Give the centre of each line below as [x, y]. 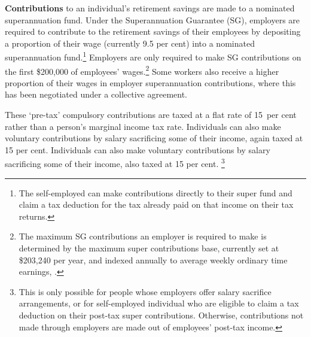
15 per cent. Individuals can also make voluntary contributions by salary [138, 149]
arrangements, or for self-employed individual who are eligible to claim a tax [159, 303]
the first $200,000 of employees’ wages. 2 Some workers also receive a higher [142, 70]
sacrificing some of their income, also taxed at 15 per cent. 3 [115, 163]
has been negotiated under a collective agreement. [96, 94]
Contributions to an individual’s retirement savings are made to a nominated [150, 8]
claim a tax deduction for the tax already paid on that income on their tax [156, 204]
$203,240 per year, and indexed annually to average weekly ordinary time [153, 259]
